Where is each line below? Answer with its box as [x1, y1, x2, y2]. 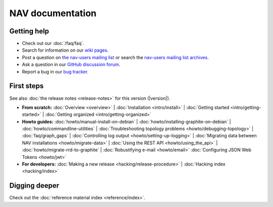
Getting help [9, 27, 49, 35]
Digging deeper [9, 181, 59, 190]
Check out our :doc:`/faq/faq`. [22, 40, 84, 47]
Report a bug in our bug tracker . [22, 68, 88, 74]
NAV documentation [9, 8, 97, 19]
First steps [9, 81, 44, 91]
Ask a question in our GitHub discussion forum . [22, 61, 120, 68]
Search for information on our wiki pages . [22, 47, 109, 53]
